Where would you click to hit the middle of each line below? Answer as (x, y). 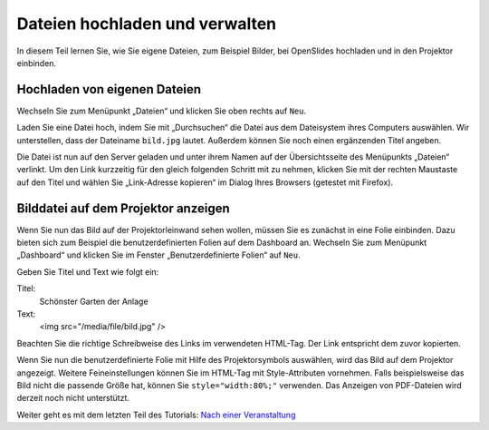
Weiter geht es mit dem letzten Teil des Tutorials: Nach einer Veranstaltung (156, 415)
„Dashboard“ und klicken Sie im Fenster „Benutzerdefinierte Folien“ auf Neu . (158, 255)
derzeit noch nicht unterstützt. (73, 398)
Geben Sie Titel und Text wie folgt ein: (88, 271)
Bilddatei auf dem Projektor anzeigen (123, 208)
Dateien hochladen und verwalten (147, 24)
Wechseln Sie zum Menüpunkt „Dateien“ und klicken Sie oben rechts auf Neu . (162, 111)
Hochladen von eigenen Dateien (109, 89)
